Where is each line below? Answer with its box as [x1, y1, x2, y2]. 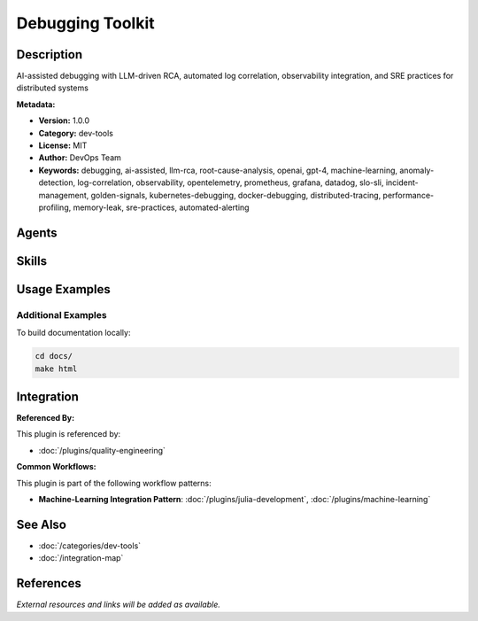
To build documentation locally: [16, 328, 131, 338]
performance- [382, 190, 434, 200]
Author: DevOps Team [38, 152, 121, 163]
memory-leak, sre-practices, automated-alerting [73, 202, 250, 213]
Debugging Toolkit [16, 13, 155, 33]
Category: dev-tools [38, 128, 114, 138]
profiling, [38, 202, 72, 213]
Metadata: [16, 98, 56, 110]
